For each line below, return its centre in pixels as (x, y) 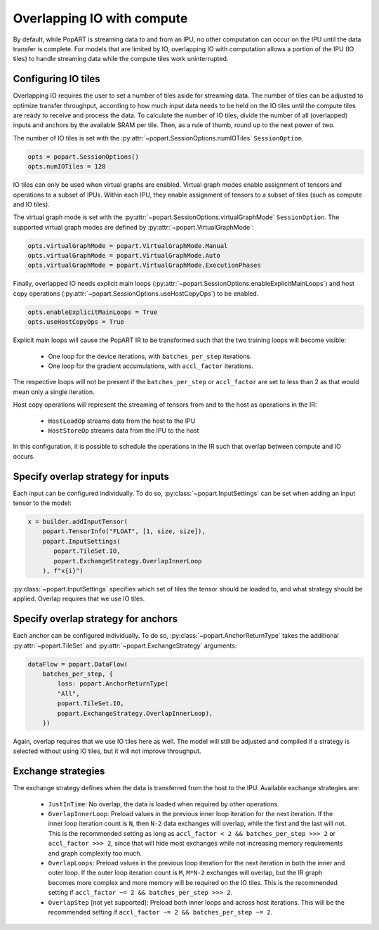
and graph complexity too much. (95, 853)
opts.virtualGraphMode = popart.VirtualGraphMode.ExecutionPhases (144, 266)
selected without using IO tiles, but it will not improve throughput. (107, 751)
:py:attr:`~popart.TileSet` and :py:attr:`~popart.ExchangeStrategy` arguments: (125, 646)
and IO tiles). (32, 204)
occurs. (24, 456)
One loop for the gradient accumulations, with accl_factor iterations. (151, 366)
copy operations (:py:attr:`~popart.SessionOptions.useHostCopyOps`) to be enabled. (136, 293)
